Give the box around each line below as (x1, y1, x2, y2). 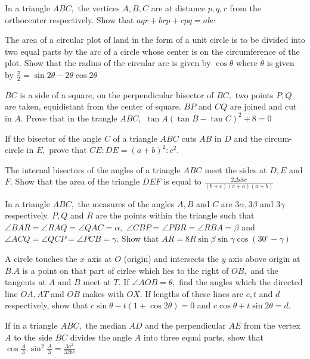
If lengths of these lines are (145, 287, 244, 299)
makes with (82, 287, 124, 299)
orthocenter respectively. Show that (5, 13, 134, 26)
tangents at (5, 276, 46, 288)
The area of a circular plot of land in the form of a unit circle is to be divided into (5, 33, 305, 46)
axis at (87, 252, 112, 265)
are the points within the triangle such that (95, 209, 255, 221)
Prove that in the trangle (26, 111, 117, 124)
